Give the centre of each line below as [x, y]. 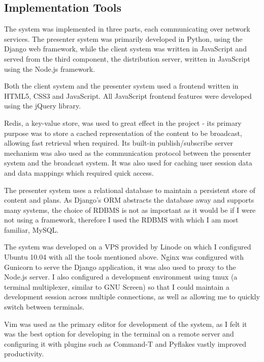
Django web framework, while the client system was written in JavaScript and [125, 49]
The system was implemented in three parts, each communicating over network [127, 29]
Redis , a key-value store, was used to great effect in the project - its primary [123, 122]
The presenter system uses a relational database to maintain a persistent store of [130, 190]
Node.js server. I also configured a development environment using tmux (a [121, 277]
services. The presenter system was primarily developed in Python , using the [123, 38]
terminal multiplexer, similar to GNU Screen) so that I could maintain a [117, 286]
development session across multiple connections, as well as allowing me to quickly [132, 297]
